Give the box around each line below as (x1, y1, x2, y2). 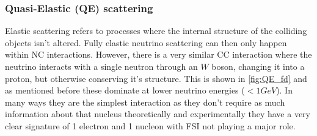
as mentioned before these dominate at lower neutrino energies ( (5, 84, 245, 97)
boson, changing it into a (211, 60, 305, 72)
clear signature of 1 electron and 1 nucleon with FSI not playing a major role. (5, 119, 296, 132)
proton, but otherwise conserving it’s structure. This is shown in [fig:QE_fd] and (5, 72, 307, 84)
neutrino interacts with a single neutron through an (5, 60, 198, 72)
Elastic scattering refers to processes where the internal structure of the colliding (5, 24, 307, 37)
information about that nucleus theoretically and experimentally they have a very (5, 107, 310, 120)
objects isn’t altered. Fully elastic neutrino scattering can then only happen (5, 36, 287, 49)
